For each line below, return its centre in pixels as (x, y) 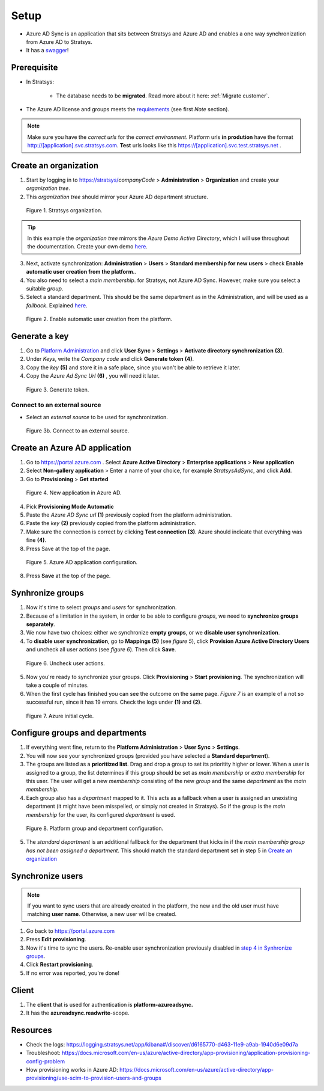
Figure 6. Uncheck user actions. (65, 663)
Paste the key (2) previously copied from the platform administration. (111, 523)
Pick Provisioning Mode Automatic (70, 506)
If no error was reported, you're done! (73, 973)
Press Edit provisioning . (56, 939)
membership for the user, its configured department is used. (100, 814)
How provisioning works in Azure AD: (72, 1070)
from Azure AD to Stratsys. (59, 41)
